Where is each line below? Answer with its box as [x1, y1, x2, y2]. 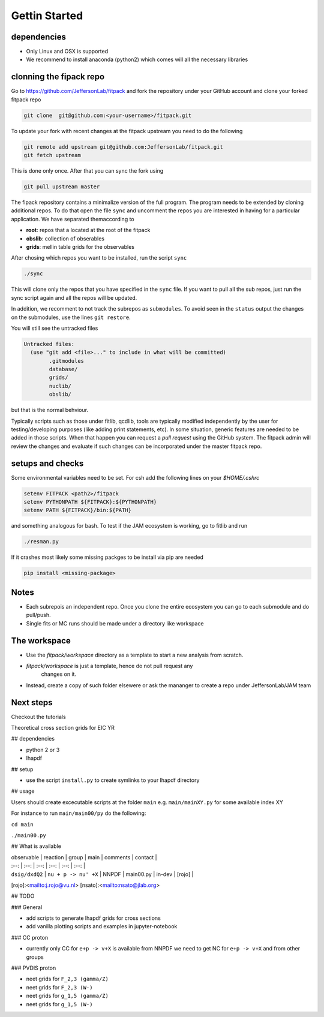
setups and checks [11, 458, 84, 468]
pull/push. [26, 612, 51, 619]
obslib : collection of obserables [26, 234, 105, 242]
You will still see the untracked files [11, 324, 98, 332]
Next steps [11, 697, 53, 708]
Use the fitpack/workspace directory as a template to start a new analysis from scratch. [26, 651, 244, 658]
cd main [11, 821, 34, 828]
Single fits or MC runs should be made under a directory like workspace [26, 619, 204, 627]
